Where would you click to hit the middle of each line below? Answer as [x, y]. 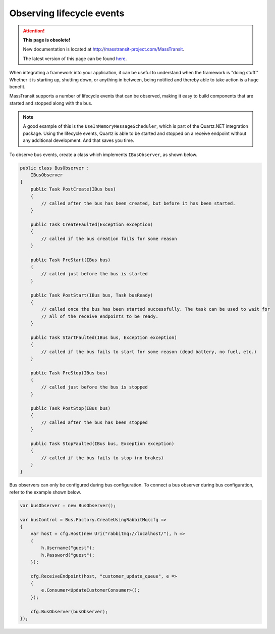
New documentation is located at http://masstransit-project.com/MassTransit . [103, 49]
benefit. [17, 86]
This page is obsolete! [47, 40]
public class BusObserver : [54, 168]
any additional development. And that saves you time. [79, 140]
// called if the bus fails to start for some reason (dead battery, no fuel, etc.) [149, 352]
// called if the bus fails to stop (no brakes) [102, 458]
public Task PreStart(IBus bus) [71, 260]
